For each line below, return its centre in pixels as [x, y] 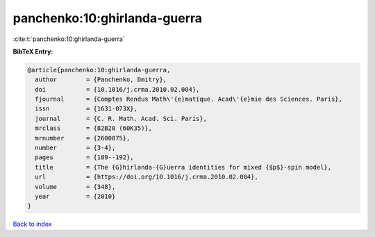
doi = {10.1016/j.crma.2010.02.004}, [117, 89]
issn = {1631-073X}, [86, 109]
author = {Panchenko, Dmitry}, [101, 80]
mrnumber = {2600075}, [83, 138]
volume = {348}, [75, 187]
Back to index [32, 224]
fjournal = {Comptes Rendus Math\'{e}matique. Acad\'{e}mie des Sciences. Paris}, [189, 99]
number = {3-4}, [75, 148]
